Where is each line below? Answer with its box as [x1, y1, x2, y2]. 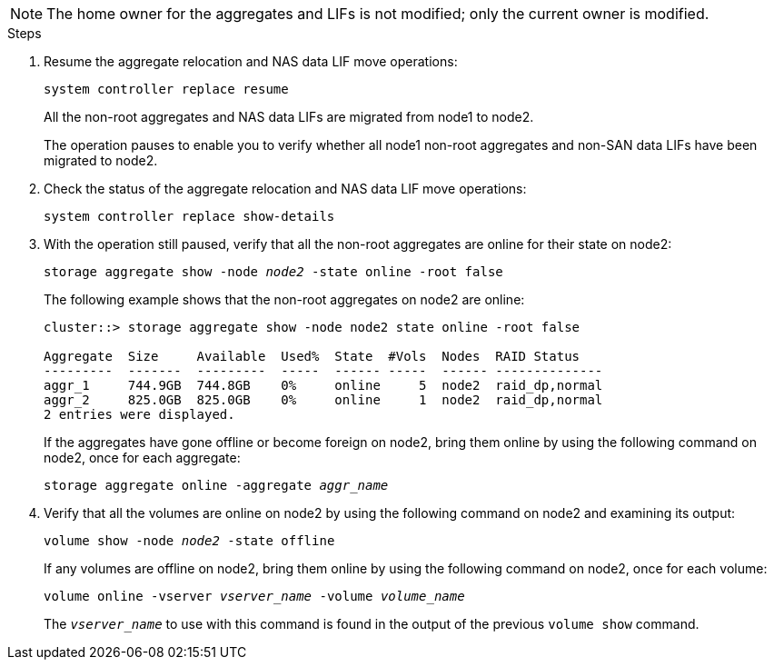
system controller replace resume [44, 82, 289, 96]
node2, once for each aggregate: [44, 450, 241, 465]
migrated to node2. [44, 153, 158, 168]
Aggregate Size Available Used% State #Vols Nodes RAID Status [44, 349, 580, 363]
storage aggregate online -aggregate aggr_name [44, 478, 389, 493]
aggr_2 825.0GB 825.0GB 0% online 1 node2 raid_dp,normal [44, 393, 603, 407]
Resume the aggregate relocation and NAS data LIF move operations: [44, 54, 458, 69]
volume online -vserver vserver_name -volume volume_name [44, 589, 465, 603]
